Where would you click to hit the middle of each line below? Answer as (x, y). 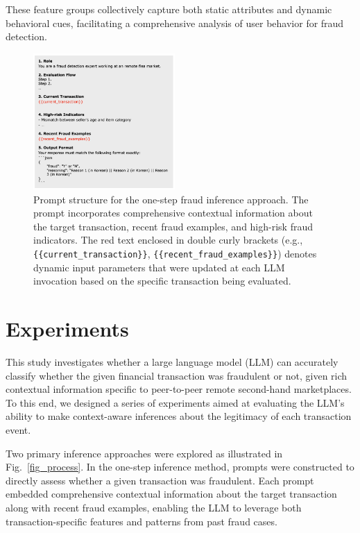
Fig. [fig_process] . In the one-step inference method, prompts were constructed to (180, 467)
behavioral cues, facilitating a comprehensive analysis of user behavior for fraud (175, 23)
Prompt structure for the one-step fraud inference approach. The (171, 199)
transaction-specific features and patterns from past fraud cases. (142, 521)
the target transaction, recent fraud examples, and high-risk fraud (173, 226)
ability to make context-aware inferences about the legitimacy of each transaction (179, 416)
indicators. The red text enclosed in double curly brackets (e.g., (168, 240)
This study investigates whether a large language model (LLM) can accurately (172, 362)
